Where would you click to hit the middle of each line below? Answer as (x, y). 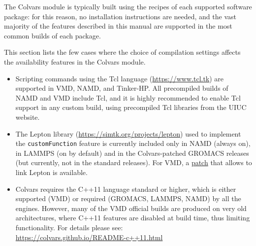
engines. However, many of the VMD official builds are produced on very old (131, 208)
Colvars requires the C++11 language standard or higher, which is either (126, 189)
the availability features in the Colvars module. (75, 61)
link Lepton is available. (51, 172)
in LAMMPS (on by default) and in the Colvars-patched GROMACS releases (132, 153)
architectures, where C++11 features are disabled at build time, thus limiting (133, 218)
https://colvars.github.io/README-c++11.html (89, 237)
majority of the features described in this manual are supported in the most (118, 26)
